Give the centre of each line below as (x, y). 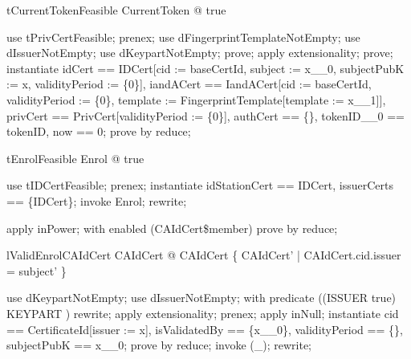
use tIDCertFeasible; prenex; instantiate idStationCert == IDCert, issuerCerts (200, 185)
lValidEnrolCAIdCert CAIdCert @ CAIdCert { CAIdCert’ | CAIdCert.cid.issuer (204, 255)
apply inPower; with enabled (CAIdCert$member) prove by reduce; (172, 228)
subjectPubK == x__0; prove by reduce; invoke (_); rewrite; (159, 345)
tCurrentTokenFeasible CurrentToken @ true (116, 10)
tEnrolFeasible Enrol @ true (75, 158)
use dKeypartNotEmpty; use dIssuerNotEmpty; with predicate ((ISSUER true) (201, 298)
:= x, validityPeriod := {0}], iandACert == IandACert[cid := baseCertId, (189, 84)
